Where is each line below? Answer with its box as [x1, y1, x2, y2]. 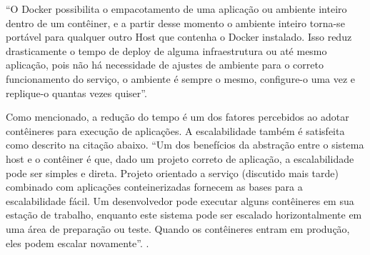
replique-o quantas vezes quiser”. [6, 85, 147, 100]
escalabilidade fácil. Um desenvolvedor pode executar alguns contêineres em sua [6, 193, 354, 208]
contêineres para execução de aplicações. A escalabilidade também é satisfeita [6, 123, 345, 138]
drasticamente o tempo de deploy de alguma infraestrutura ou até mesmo [6, 43, 327, 58]
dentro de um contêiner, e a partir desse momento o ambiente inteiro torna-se [6, 15, 345, 30]
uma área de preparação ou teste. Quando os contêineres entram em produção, [6, 221, 350, 236]
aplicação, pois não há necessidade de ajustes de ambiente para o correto [6, 57, 324, 72]
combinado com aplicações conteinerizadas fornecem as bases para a [6, 179, 303, 194]
